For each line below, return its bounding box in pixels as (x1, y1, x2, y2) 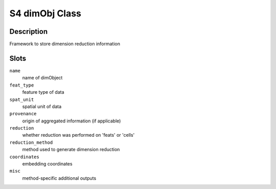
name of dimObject (22, 75, 63, 81)
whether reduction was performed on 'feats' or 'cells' (22, 132, 135, 138)
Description (9, 27, 48, 36)
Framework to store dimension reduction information (9, 41, 120, 47)
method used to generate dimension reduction (22, 146, 120, 153)
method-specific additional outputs (22, 175, 97, 181)
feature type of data (22, 89, 64, 95)
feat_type (9, 82, 34, 88)
